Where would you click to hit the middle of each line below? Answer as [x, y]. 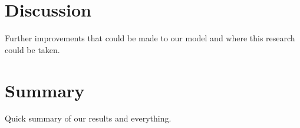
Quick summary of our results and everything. [88, 118]
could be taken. [32, 49]
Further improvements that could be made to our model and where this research [150, 38]
